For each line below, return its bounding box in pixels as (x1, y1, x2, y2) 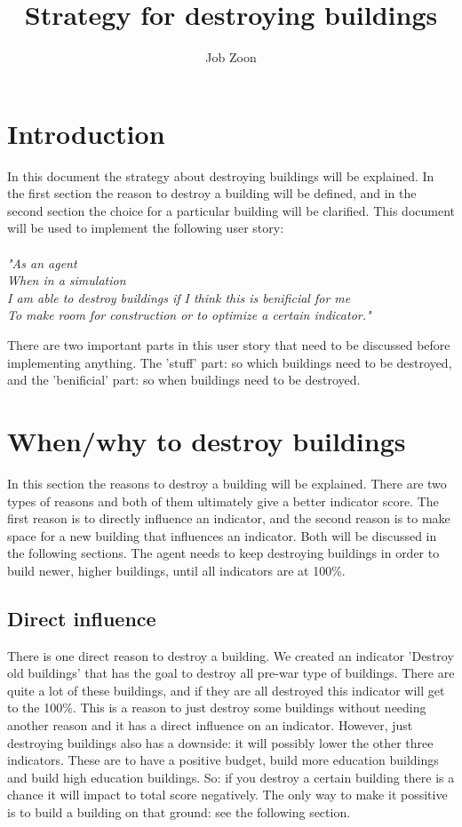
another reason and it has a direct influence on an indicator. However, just (7, 716, 413, 735)
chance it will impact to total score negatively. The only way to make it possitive (7, 785, 448, 804)
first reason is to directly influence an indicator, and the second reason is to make (7, 509, 450, 528)
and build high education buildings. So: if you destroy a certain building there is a (7, 767, 455, 786)
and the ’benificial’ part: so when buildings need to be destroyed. (7, 370, 361, 389)
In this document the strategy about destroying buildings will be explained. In (7, 166, 434, 185)
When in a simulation (7, 271, 126, 290)
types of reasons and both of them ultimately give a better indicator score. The (7, 491, 439, 510)
